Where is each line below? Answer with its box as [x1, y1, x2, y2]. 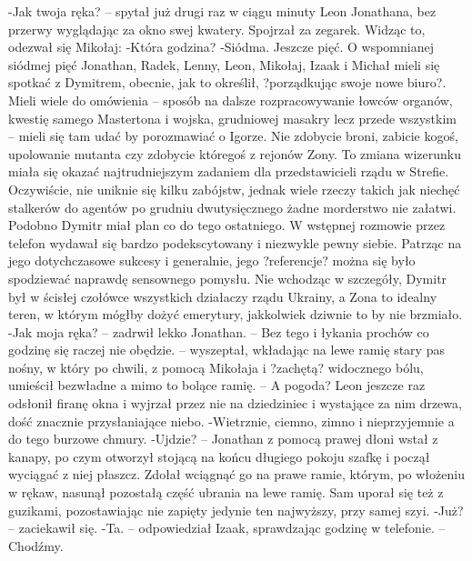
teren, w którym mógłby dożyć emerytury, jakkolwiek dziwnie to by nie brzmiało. [8, 305, 463, 324]
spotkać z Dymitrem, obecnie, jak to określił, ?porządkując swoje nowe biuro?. [8, 73, 447, 92]
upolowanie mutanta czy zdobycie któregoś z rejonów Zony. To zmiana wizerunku [8, 144, 461, 163]
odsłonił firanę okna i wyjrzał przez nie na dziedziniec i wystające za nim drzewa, [8, 394, 462, 413]
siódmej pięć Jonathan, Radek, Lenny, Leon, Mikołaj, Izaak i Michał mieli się [8, 55, 440, 74]
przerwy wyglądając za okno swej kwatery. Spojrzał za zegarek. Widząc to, [8, 19, 426, 38]
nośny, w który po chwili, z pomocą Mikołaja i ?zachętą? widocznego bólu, [8, 357, 424, 376]
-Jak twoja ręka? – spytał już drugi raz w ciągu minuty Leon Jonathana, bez [8, 2, 437, 20]
